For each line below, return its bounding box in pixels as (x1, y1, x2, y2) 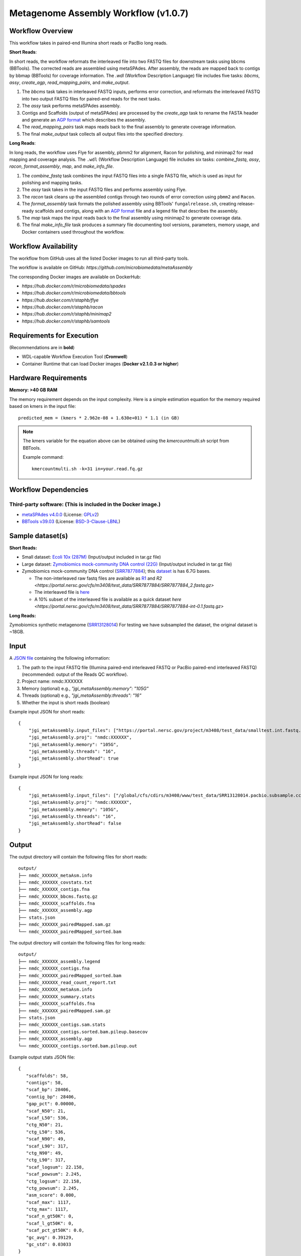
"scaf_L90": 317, (26, 1143, 69, 1149)
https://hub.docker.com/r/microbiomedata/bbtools (22, 290, 126, 296)
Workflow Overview (9, 27, 73, 35)
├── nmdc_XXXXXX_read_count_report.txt (18, 980, 116, 985)
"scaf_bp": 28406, (26, 1087, 71, 1093)
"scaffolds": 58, (26, 1073, 69, 1079)
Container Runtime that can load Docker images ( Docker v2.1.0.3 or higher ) (22, 361, 179, 367)
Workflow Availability (9, 242, 78, 251)
